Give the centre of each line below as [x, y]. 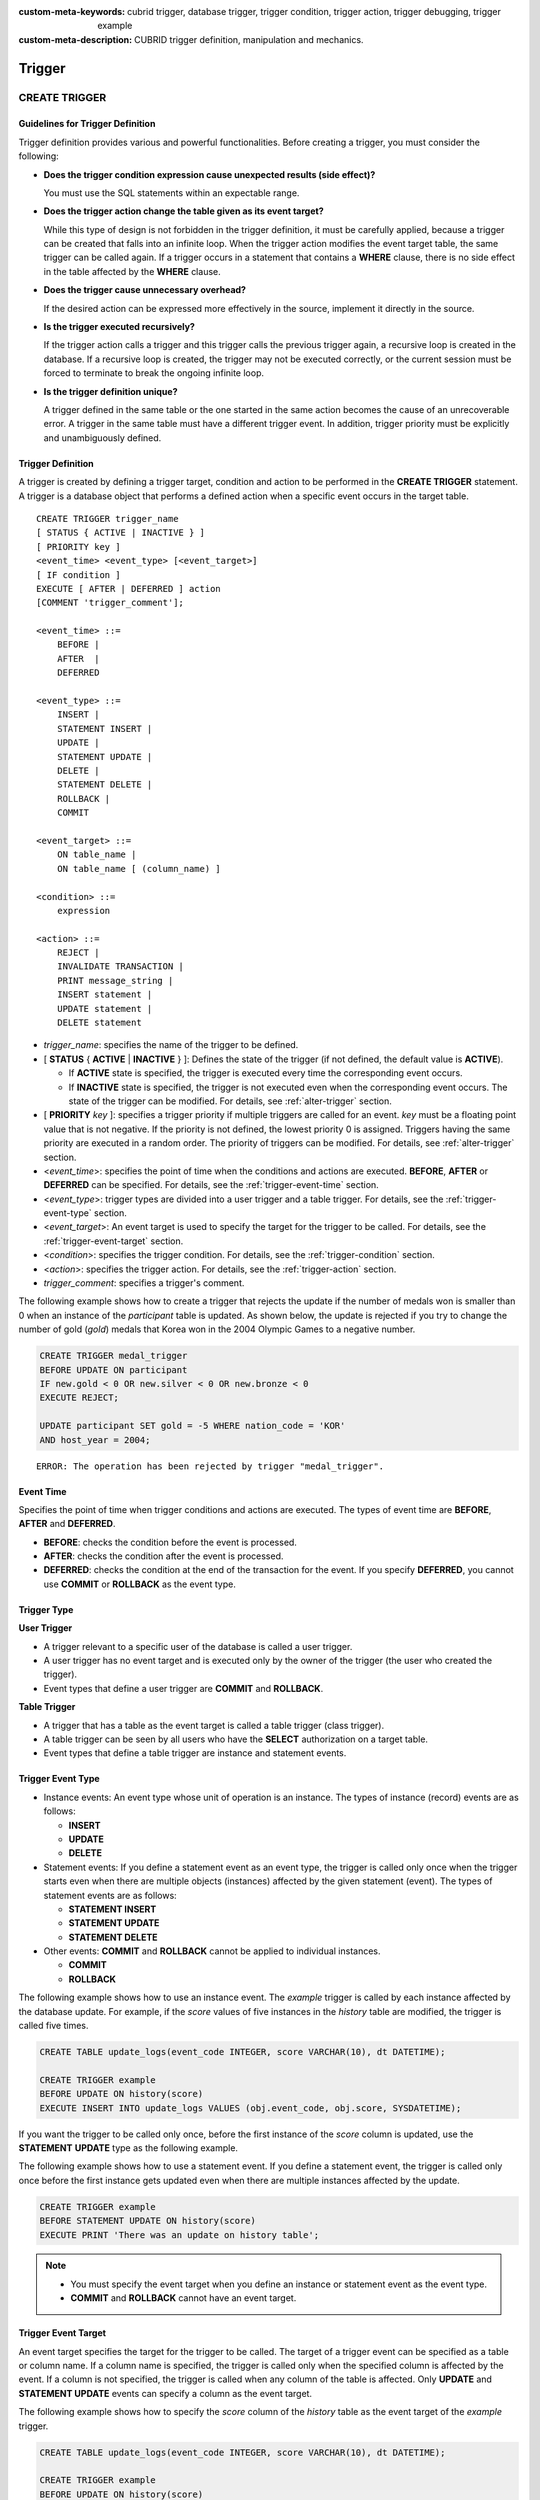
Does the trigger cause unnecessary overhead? [145, 290]
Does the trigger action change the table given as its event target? [183, 211]
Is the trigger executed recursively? [119, 327]
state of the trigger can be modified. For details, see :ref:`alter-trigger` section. [230, 1101]
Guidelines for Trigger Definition [87, 124]
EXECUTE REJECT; [79, 1398]
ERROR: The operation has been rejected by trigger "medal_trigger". [210, 1466]
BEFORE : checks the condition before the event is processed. [170, 1542]
